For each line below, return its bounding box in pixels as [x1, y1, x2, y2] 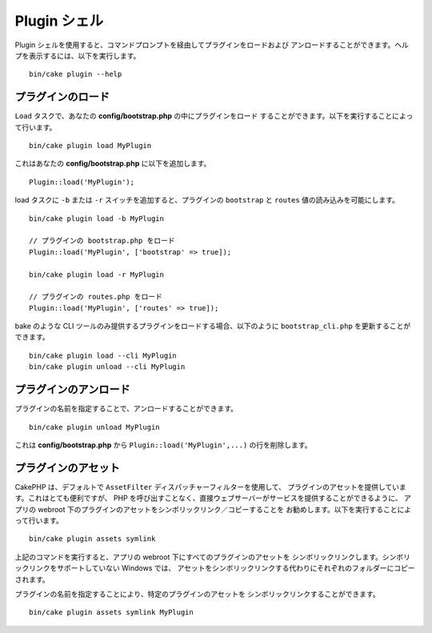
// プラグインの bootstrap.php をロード [29, 236, 175, 246]
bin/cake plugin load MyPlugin [29, 141, 152, 150]
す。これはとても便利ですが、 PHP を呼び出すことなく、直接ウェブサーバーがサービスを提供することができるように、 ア [14, 493, 412, 503]
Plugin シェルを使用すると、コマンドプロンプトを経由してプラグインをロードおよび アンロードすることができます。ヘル [14, 40, 410, 50]
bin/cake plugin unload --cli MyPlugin [29, 363, 186, 371]
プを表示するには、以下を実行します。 [14, 50, 141, 60]
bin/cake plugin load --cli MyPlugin [29, 351, 178, 360]
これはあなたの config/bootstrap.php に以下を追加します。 [14, 158, 211, 168]
